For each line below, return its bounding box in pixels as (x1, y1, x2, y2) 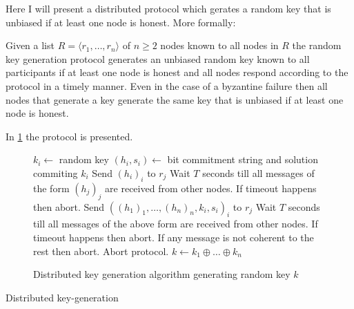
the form (33, 180, 70, 195)
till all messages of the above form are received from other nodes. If (33, 216, 318, 231)
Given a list (6, 38, 55, 53)
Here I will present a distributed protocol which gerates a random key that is (6, 1, 331, 15)
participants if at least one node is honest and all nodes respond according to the (6, 65, 348, 79)
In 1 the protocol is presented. (6, 129, 133, 143)
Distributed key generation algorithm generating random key (33, 267, 291, 281)
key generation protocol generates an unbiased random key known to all (6, 51, 310, 66)
